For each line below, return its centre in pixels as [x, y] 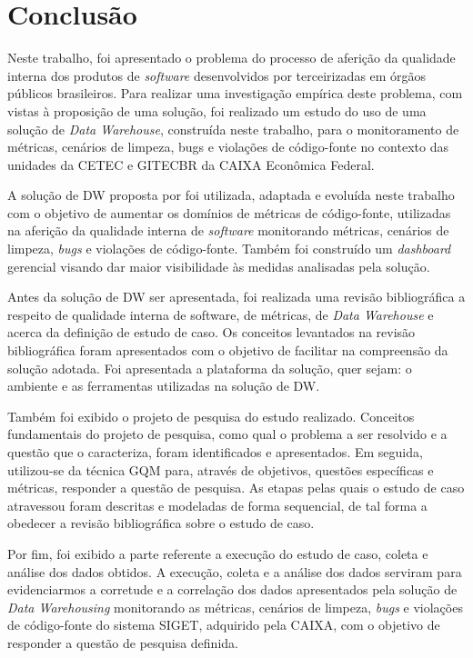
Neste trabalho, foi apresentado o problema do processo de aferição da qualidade [231, 58]
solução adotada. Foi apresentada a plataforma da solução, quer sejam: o [210, 368]
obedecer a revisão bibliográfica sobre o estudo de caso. [161, 523]
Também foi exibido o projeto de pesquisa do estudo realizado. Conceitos [211, 416]
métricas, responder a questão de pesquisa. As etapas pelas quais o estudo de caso [236, 488]
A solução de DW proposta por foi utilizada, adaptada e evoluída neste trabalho [231, 195]
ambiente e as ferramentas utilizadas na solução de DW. [164, 386]
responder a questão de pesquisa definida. [123, 642]
